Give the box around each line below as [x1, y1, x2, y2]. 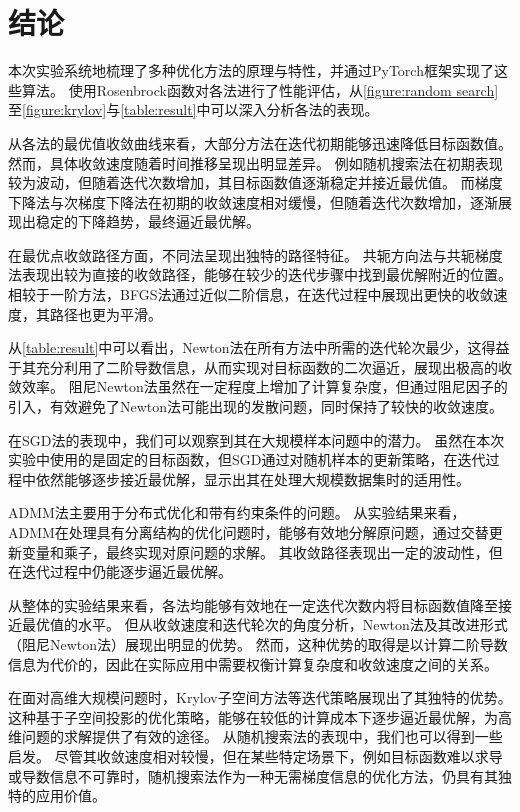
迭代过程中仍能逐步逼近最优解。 [21, 561, 232, 582]
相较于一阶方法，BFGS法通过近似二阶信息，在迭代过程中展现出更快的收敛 [8, 284, 494, 305]
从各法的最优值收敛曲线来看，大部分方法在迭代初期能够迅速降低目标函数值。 [8, 132, 512, 153]
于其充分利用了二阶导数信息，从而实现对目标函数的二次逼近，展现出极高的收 [8, 356, 512, 377]
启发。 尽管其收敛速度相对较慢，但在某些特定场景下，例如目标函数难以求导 [8, 745, 503, 766]
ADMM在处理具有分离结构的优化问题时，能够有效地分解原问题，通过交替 [8, 522, 489, 542]
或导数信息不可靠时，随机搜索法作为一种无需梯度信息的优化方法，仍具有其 [8, 765, 498, 786]
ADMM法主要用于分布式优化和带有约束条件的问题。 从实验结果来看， [8, 502, 466, 523]
